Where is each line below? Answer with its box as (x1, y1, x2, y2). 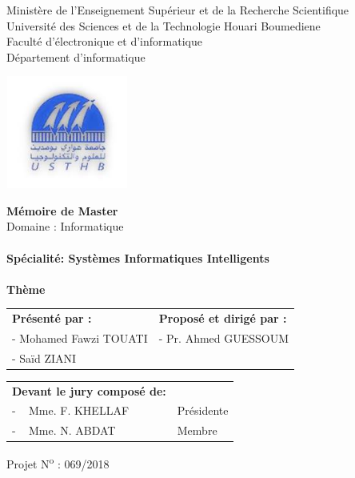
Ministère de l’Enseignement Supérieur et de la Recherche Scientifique (6, 2, 349, 18)
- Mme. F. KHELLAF (12, 402, 130, 419)
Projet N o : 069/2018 (6, 453, 110, 472)
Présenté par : (12, 310, 92, 327)
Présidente (177, 402, 229, 419)
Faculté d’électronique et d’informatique (6, 33, 202, 50)
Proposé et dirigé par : (158, 310, 287, 327)
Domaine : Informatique (6, 218, 124, 235)
